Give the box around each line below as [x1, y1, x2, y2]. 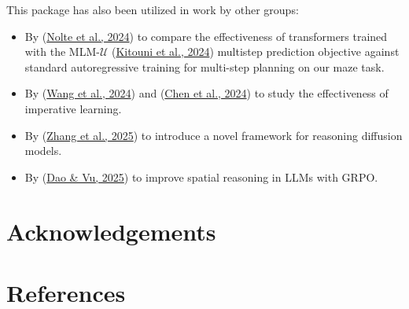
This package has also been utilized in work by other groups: [6, 2, 299, 17]
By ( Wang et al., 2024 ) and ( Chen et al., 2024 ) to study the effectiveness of [24, 85, 389, 101]
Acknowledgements [6, 215, 216, 247]
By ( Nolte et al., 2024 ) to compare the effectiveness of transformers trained [24, 28, 388, 44]
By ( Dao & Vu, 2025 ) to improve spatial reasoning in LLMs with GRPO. [24, 168, 378, 185]
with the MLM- [24, 43, 100, 60]
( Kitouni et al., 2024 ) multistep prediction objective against [111, 43, 400, 60]
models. [24, 142, 62, 159]
